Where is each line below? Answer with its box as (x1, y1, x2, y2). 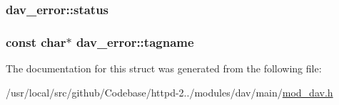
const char (6, 33, 66, 50)
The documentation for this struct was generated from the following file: (6, 61, 322, 76)
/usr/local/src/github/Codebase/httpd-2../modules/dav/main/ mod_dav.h (6, 84, 333, 99)
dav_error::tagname (76, 33, 194, 50)
